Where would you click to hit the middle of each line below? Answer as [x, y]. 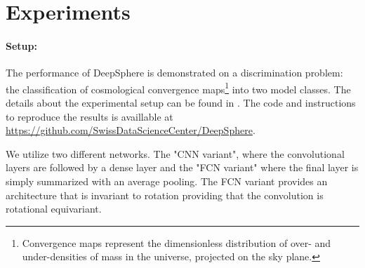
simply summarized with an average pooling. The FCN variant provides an [167, 181]
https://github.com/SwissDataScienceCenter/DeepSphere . [131, 130]
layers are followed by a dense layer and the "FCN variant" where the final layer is [182, 167]
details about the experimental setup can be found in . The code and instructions [181, 103]
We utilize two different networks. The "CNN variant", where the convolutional [175, 153]
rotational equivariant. [54, 209]
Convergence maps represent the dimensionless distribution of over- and [177, 242]
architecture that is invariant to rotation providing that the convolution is [165, 195]
